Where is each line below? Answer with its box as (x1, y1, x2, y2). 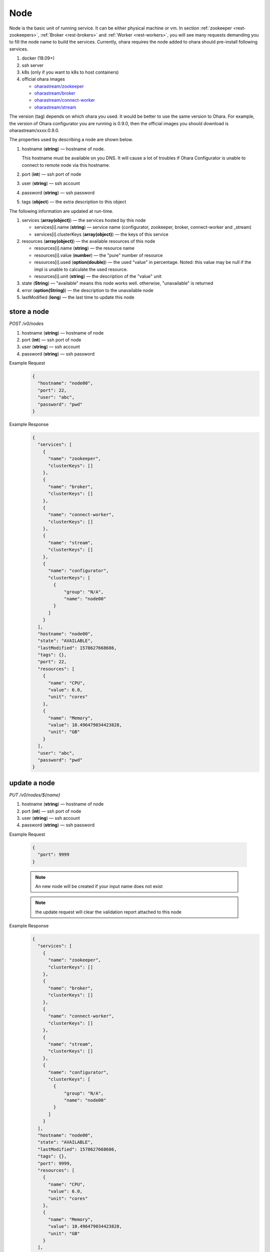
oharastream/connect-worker (34, 97, 95, 103)
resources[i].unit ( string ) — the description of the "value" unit (34, 273, 162, 279)
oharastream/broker (34, 90, 75, 96)
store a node (9, 307, 49, 316)
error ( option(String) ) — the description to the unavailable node (21, 287, 153, 293)
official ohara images (21, 76, 65, 82)
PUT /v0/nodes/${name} (9, 792, 60, 798)
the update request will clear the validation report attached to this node (35, 909, 182, 915)
